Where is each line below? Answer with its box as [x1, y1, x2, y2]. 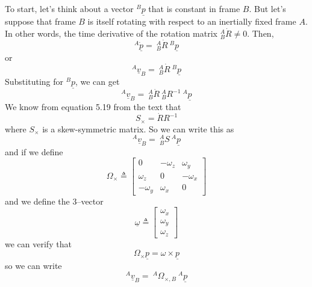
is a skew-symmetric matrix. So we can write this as [42, 122, 234, 135]
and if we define [5, 145, 63, 158]
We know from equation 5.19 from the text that [5, 100, 181, 113]
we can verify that [5, 237, 72, 250]
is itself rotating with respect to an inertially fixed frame [87, 15, 296, 28]
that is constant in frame [148, 2, 240, 14]
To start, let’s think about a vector [5, 2, 134, 14]
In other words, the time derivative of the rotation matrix [5, 26, 217, 39]
